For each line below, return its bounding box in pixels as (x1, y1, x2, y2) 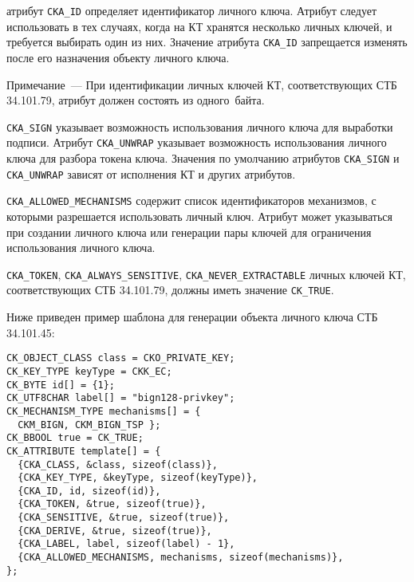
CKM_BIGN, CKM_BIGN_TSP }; (18, 419, 161, 431)
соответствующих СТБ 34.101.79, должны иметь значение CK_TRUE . (6, 281, 334, 298)
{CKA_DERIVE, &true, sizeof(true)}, (18, 525, 212, 537)
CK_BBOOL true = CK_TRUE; (6, 432, 144, 444)
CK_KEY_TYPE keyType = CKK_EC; (6, 365, 172, 377)
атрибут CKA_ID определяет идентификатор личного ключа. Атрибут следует (6, 2, 377, 18)
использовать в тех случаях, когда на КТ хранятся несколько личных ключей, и (6, 18, 392, 34)
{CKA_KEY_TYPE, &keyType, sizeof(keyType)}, (18, 472, 258, 484)
